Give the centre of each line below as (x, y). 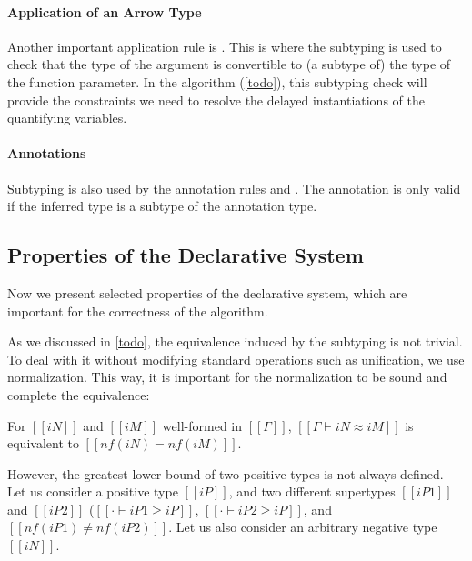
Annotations (47, 153)
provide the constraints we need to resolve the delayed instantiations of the (216, 100)
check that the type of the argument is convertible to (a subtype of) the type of (229, 64)
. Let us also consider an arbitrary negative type (303, 527)
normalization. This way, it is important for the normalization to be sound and (227, 377)
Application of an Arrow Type (105, 11)
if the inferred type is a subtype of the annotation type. (162, 206)
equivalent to (43, 443)
